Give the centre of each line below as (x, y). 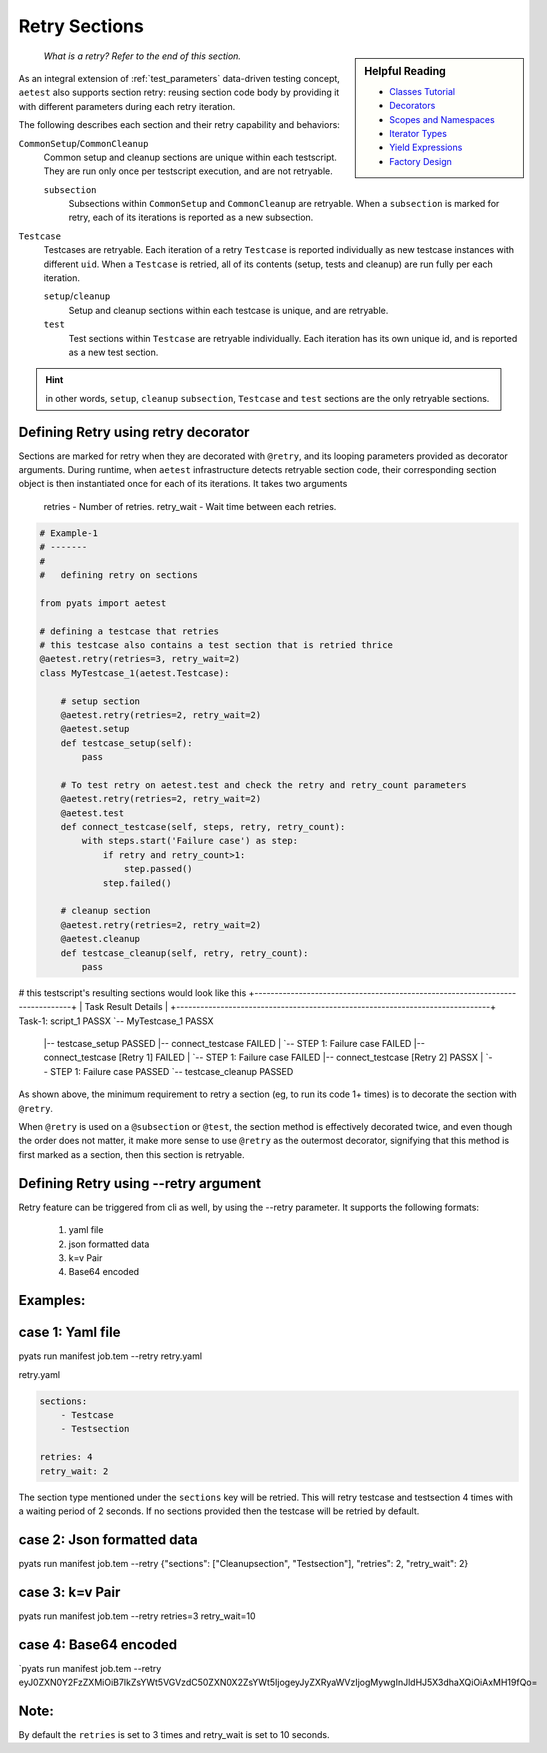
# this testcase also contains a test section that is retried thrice (216, 644)
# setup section (100, 701)
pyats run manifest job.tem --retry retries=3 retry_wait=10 (137, 1616)
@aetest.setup (95, 729)
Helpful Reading (405, 71)
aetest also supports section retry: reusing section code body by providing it (179, 92)
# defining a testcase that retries (129, 631)
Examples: (52, 1300)
